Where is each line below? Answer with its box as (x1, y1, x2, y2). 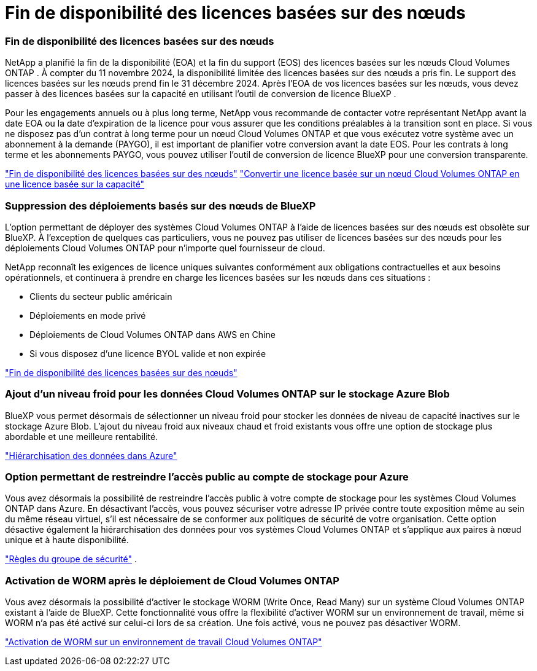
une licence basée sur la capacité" (5, 179, 145, 190)
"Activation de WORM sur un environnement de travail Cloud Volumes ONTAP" (5, 637, 322, 648)
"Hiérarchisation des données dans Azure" (5, 450, 177, 461)
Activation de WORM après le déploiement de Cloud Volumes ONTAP (5, 574, 339, 587)
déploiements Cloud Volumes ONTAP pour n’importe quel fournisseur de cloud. (5, 242, 325, 253)
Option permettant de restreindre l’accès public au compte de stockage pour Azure (5, 471, 409, 483)
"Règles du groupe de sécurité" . (5, 554, 137, 565)
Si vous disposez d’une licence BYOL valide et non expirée (29, 348, 266, 359)
